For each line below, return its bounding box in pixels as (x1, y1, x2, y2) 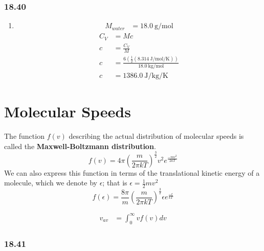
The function (4, 131, 45, 141)
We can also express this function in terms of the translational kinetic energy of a (4, 167, 260, 178)
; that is (102, 177, 127, 188)
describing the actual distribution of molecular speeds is (69, 131, 244, 141)
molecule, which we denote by (4, 177, 97, 188)
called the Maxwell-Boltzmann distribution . (4, 140, 156, 151)
